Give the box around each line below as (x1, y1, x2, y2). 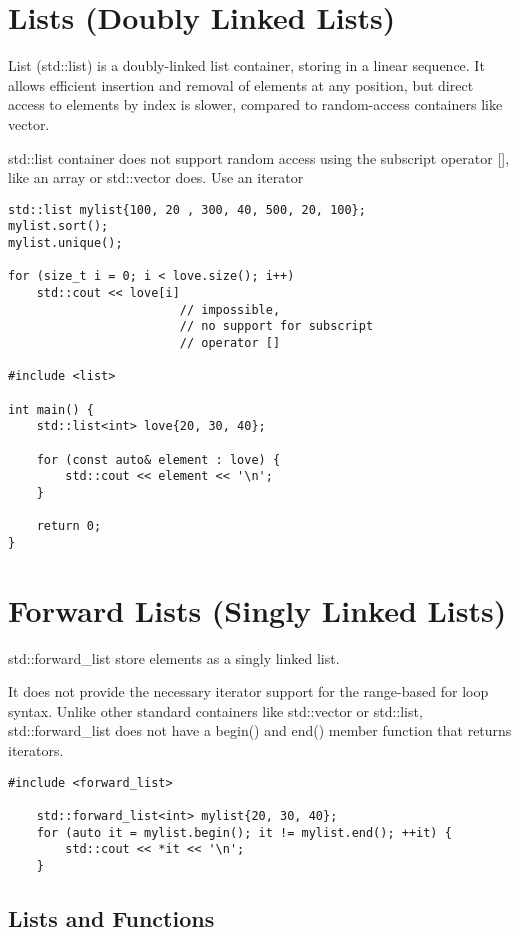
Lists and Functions (8, 902, 215, 933)
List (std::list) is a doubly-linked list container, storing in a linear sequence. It (8, 55, 485, 76)
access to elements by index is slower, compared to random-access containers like (8, 94, 503, 115)
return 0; (36, 519, 102, 534)
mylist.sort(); (8, 219, 109, 234)
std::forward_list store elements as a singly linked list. (8, 647, 340, 668)
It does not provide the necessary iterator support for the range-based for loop (8, 681, 489, 702)
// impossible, (179, 302, 281, 317)
